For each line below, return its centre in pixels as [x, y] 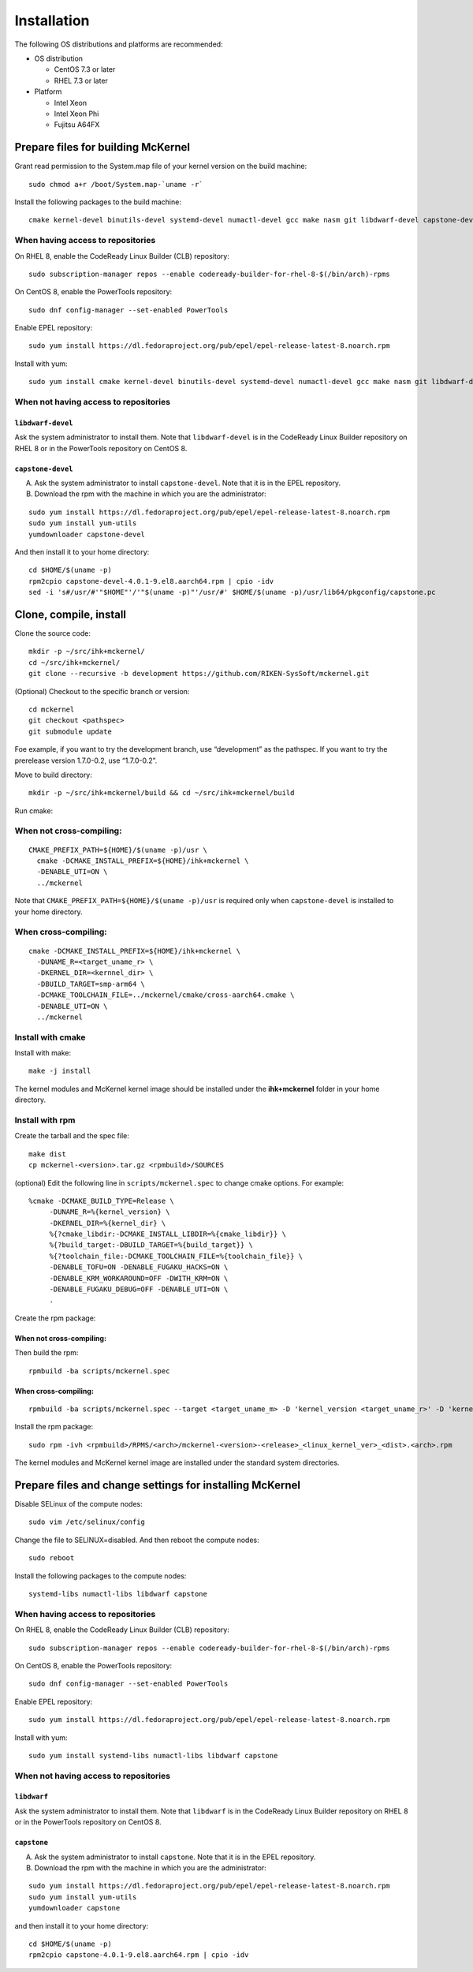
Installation [52, 21]
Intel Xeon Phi [76, 114]
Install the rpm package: [54, 1427]
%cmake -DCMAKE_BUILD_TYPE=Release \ [102, 1201]
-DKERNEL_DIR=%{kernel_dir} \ [108, 1223]
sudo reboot [52, 1558]
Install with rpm [45, 1120]
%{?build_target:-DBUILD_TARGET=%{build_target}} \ [151, 1245]
